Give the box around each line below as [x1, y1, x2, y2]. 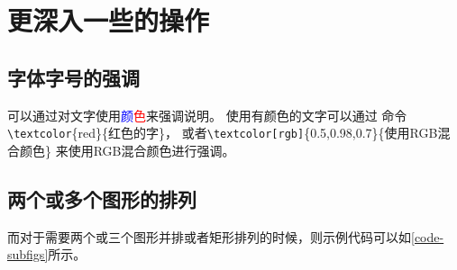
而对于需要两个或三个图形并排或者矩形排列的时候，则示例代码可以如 [7, 227, 411, 246]
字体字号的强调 [7, 63, 140, 91]
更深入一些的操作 [7, 2, 210, 39]
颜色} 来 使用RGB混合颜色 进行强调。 [19, 140, 235, 159]
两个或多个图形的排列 [7, 184, 197, 212]
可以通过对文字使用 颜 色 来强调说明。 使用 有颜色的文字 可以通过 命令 [7, 105, 407, 124]
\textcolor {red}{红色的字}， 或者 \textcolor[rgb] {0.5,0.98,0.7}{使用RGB [7, 123, 438, 142]
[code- [411, 227, 444, 246]
